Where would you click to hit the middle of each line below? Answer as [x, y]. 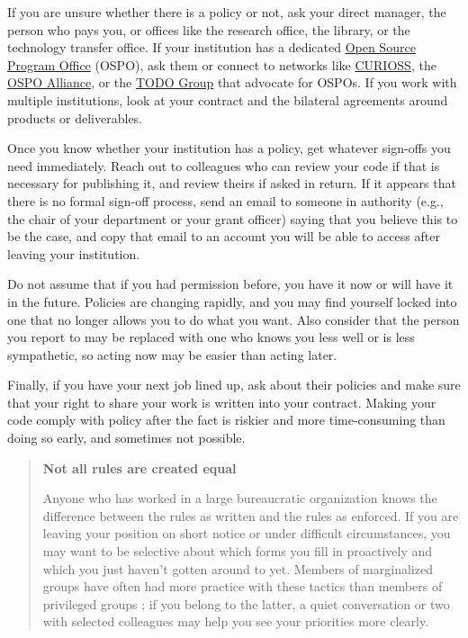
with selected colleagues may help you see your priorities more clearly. [236, 621]
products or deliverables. [75, 117]
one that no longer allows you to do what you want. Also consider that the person [234, 319]
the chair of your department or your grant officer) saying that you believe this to [233, 218]
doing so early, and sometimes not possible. [126, 438]
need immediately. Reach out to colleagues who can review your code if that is [224, 165]
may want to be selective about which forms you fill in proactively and [238, 551]
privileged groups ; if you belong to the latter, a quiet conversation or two [246, 603]
